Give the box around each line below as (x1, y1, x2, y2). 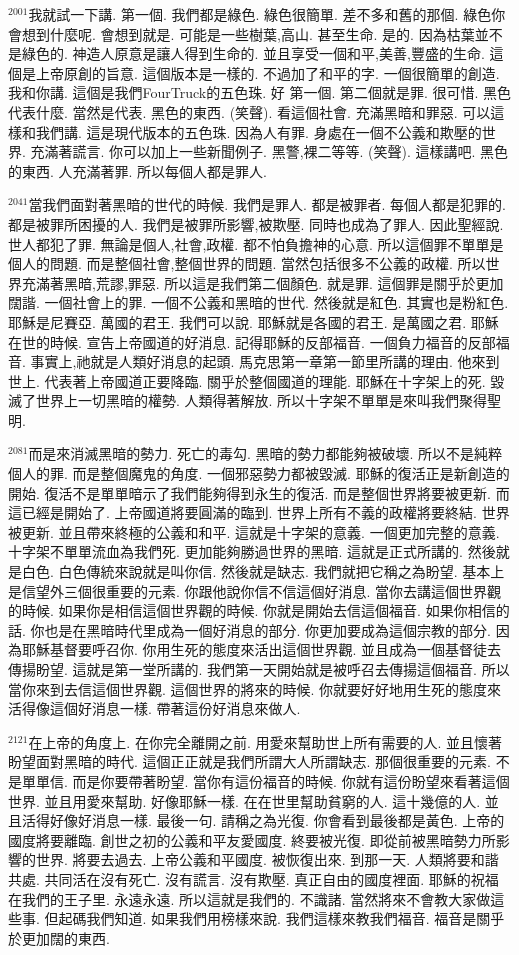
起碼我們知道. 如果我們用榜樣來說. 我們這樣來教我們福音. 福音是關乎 (58, 908, 505, 929)
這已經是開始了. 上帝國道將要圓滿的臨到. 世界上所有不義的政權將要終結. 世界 (8, 502, 510, 523)
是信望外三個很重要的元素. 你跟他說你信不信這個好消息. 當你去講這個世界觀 (8, 580, 502, 601)
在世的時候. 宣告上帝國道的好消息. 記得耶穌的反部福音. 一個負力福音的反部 (8, 331, 496, 352)
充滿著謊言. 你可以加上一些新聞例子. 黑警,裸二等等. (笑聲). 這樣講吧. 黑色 (30, 141, 509, 162)
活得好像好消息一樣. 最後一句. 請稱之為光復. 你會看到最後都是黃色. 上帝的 (21, 810, 505, 831)
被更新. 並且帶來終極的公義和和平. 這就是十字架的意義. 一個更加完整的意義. (8, 521, 500, 542)
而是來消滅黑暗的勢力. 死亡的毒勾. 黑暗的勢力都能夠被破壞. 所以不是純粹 (28, 443, 503, 464)
